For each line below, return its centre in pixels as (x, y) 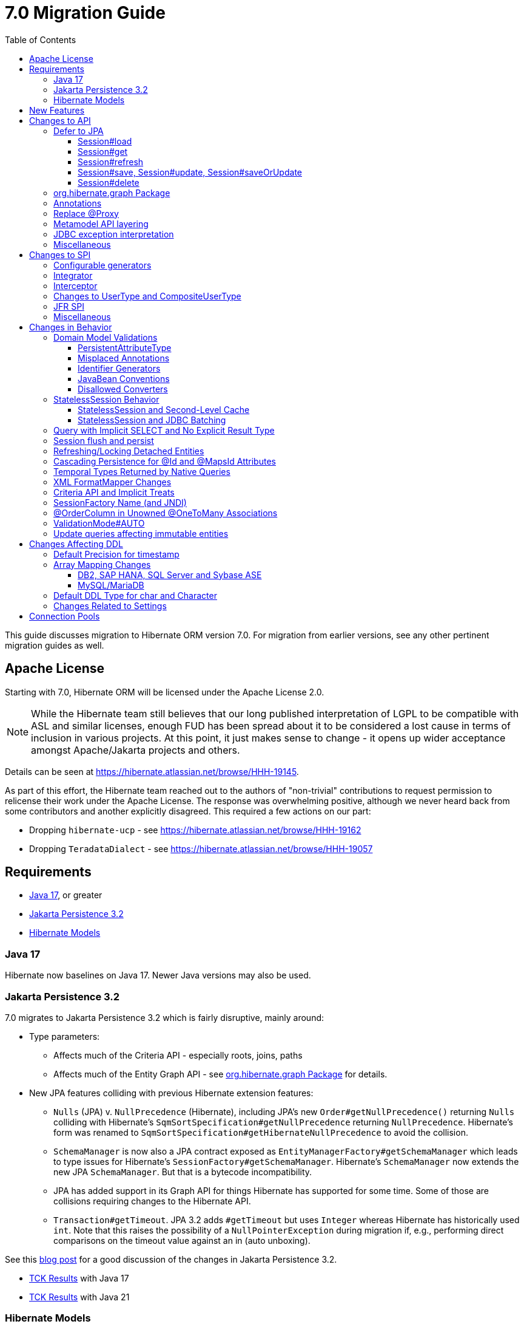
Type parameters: (65, 1036)
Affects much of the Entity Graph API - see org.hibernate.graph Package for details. (220, 1074)
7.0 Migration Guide (85, 13)
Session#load (105, 141)
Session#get (103, 151)
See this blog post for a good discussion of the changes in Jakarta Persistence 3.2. (171, 1259)
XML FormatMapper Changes (113, 482)
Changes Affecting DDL (76, 544)
